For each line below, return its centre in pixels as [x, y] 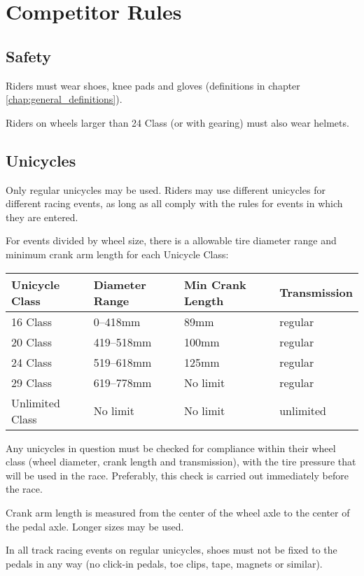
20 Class [31, 342]
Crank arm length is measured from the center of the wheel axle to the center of [178, 512]
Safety [29, 56]
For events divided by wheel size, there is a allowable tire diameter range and [171, 240]
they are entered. [42, 217]
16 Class [31, 321]
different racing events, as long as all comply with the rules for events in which [174, 203]
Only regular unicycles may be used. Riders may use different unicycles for [166, 189]
